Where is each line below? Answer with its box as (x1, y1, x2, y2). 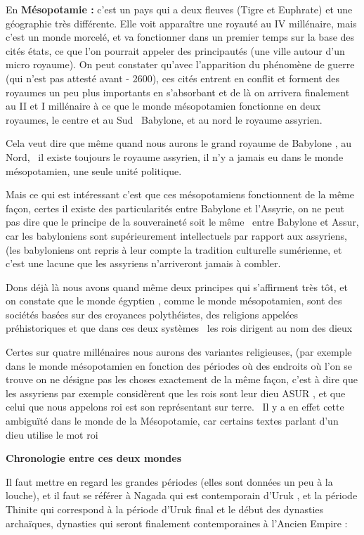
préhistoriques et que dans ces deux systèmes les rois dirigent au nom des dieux (6, 321, 353, 335)
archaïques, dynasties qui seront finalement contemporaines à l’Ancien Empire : (6, 515, 348, 530)
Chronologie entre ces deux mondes (6, 451, 182, 465)
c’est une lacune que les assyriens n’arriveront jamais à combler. (6, 256, 281, 271)
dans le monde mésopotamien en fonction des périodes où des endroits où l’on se (6, 358, 352, 373)
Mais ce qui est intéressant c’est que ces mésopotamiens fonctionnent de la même (6, 187, 354, 202)
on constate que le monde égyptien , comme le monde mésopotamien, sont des (6, 293, 342, 308)
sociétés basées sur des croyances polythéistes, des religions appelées (6, 307, 298, 321)
